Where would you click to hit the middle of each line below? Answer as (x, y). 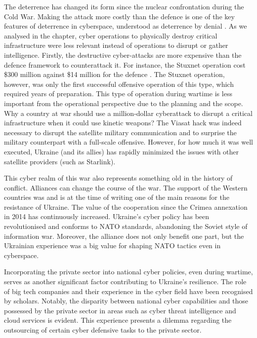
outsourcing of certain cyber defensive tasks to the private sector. (103, 330)
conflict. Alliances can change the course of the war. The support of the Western (126, 187)
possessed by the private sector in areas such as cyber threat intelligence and (120, 310)
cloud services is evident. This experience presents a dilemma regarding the (118, 320)
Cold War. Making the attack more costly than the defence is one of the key (119, 16)
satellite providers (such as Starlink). (60, 161)
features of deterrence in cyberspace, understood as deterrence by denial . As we (126, 26)
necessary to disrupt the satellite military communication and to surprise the (120, 132)
